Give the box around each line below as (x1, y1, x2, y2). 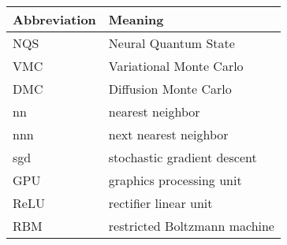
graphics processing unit (108, 171, 242, 190)
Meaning (108, 10, 164, 29)
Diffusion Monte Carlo (108, 80, 232, 98)
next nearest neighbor (108, 125, 229, 144)
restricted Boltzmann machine (108, 217, 274, 236)
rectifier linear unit (108, 194, 213, 213)
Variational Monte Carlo (108, 57, 244, 76)
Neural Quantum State (108, 34, 235, 53)
